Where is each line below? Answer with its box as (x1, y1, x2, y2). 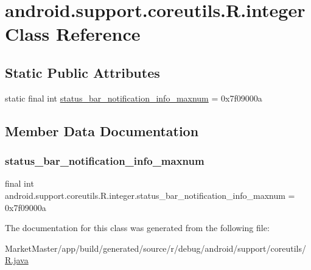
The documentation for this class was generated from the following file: (5, 221, 270, 234)
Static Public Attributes (5, 63, 160, 81)
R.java (5, 254, 29, 266)
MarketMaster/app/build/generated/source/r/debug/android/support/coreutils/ (5, 241, 306, 254)
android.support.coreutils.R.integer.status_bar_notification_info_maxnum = (5, 189, 295, 201)
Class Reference (5, 21, 141, 46)
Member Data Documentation (5, 121, 199, 140)
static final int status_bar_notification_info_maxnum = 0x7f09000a (5, 91, 262, 104)
